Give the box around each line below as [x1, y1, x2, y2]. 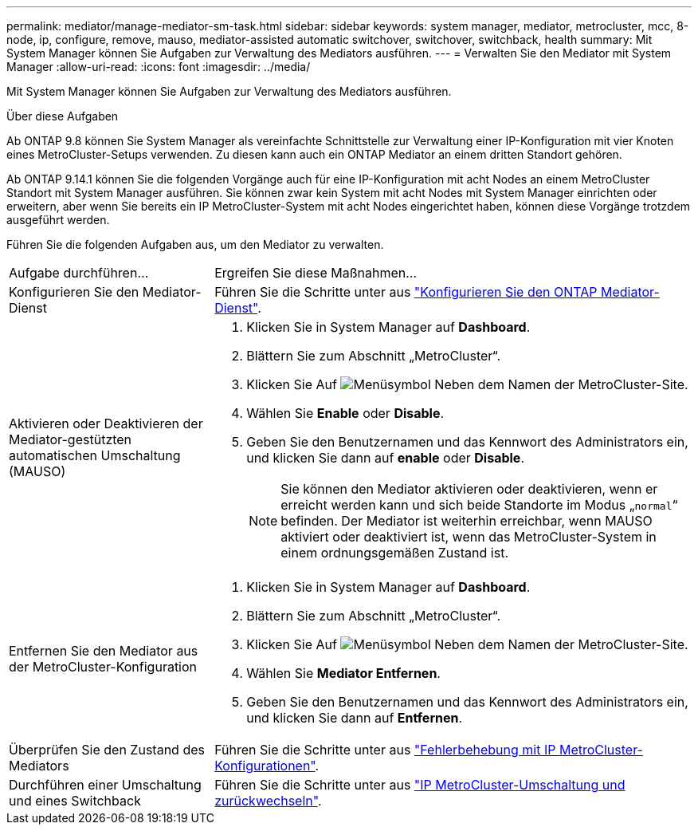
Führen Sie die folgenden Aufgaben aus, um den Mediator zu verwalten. [6, 238, 384, 251]
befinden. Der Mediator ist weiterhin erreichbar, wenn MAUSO [280, 513, 653, 529]
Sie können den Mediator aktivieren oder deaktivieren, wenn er [280, 481, 658, 497]
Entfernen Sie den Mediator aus [9, 643, 198, 659]
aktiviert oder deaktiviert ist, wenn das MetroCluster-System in [280, 529, 657, 545]
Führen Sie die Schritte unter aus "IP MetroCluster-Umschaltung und [214, 777, 625, 793]
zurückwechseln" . [214, 793, 322, 809]
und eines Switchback [9, 793, 141, 809]
